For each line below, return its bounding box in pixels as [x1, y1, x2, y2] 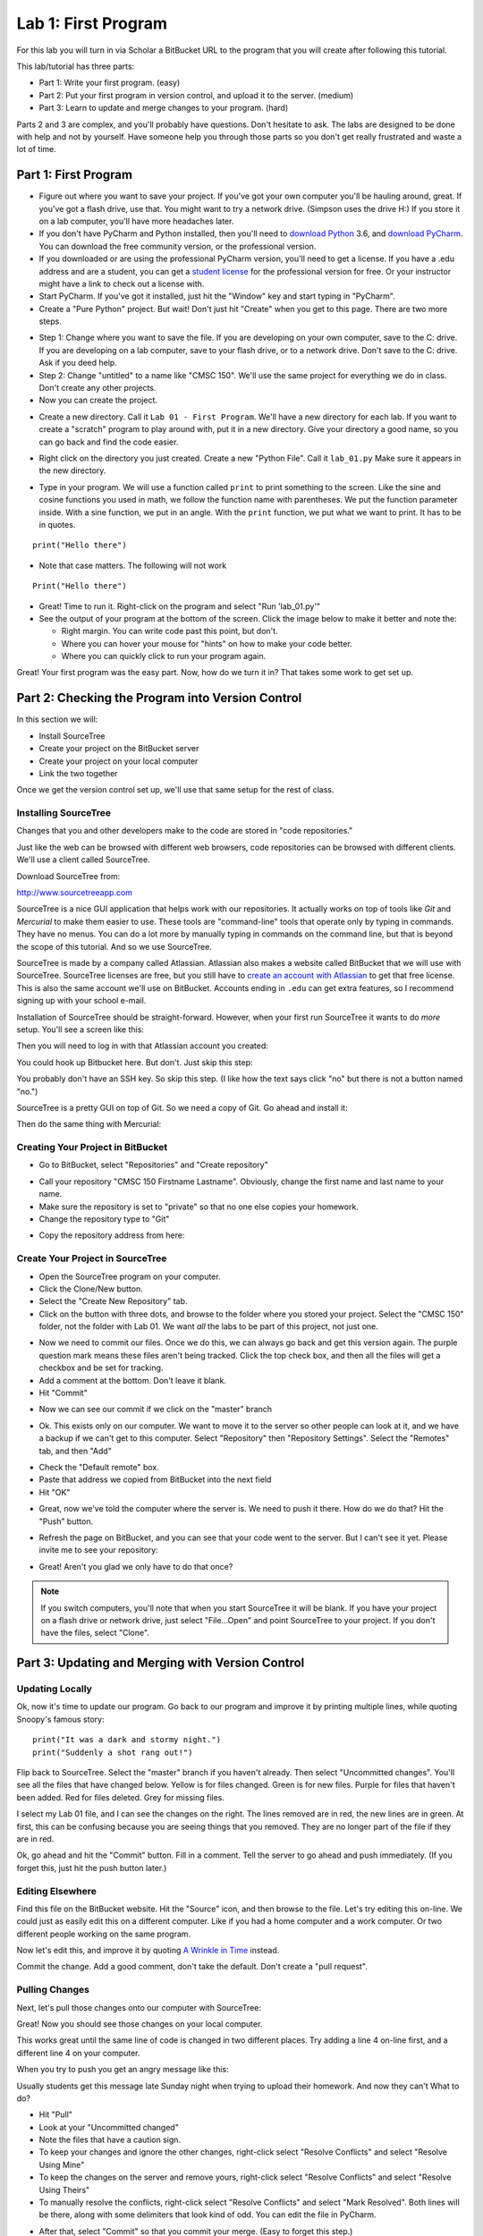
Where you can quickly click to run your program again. [61, 651, 267, 662]
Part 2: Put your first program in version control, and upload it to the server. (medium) [38, 89, 353, 100]
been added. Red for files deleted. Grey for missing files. [16, 1791, 225, 1802]
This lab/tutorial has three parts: [16, 61, 135, 72]
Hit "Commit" [38, 1387, 89, 1399]
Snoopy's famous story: [16, 1714, 105, 1724]
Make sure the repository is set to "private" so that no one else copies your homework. [38, 1201, 360, 1212]
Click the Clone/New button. [38, 1283, 143, 1294]
